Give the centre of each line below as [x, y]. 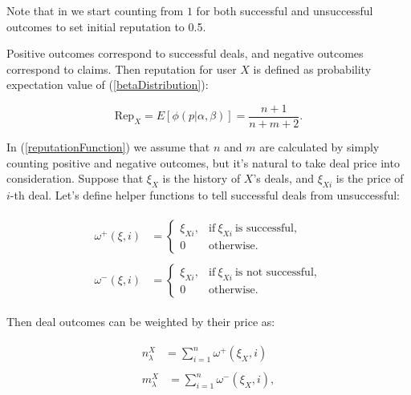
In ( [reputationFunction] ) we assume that [108, 147]
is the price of [370, 178]
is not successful [274, 273]
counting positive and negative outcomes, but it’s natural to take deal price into [203, 162]
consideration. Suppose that [75, 178]
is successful [264, 229]
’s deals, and [284, 178]
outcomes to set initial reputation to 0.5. [106, 26]
